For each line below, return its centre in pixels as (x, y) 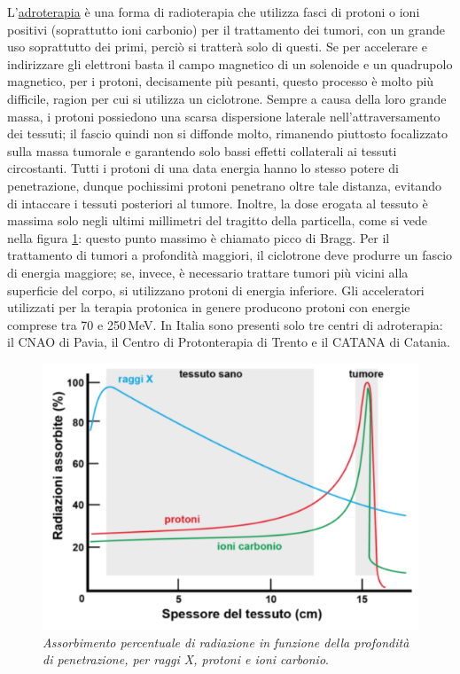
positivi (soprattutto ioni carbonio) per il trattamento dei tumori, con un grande (226, 29)
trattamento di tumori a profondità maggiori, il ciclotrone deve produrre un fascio (230, 255)
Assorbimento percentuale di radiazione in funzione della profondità (226, 642)
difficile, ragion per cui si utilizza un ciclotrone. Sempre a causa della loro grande (227, 98)
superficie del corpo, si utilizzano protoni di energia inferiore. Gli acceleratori (216, 290)
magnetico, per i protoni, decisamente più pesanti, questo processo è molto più (221, 81)
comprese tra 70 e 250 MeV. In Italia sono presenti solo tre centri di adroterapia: (225, 324)
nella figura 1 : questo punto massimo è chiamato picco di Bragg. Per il (199, 237)
